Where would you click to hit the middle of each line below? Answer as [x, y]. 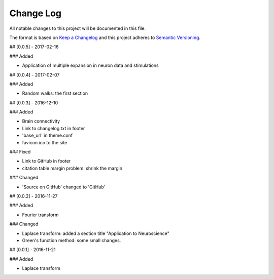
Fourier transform [40, 215]
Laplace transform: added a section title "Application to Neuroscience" [96, 233]
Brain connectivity [41, 121]
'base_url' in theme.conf [47, 135]
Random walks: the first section [55, 93]
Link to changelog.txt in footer [54, 128]
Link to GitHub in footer [46, 161]
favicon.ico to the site [45, 142]
